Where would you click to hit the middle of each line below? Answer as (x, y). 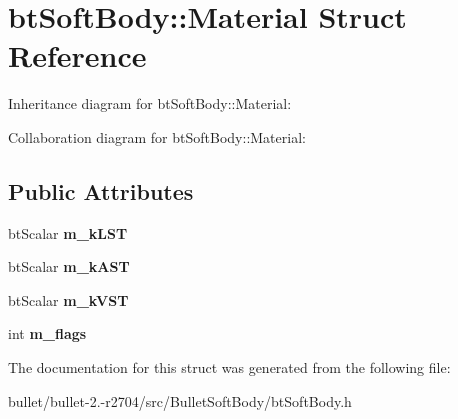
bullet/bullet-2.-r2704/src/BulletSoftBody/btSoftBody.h (180, 400)
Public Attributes (101, 190)
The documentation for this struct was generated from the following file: (229, 367)
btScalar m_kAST (69, 266)
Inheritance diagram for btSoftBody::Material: (150, 103)
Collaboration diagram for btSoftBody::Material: (157, 136)
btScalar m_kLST (68, 232)
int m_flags (47, 333)
